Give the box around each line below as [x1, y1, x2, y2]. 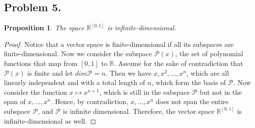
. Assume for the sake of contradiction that [114, 58, 243, 68]
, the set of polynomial [175, 48, 243, 59]
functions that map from [4, 58, 78, 68]
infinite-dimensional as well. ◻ [4, 115, 96, 126]
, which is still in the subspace [99, 86, 190, 97]
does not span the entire [155, 96, 229, 107]
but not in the [199, 86, 242, 97]
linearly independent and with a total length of [4, 77, 145, 87]
